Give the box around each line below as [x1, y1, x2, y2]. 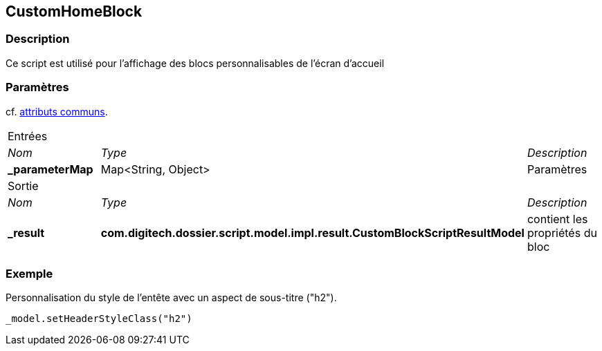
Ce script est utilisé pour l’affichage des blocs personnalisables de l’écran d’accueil [6, 57, 385, 69]
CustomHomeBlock [6, 3, 143, 20]
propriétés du [527, 225, 597, 240]
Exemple [6, 266, 53, 281]
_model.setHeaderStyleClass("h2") [6, 313, 192, 325]
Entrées [8, 129, 48, 143]
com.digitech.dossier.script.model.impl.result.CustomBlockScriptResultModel [100, 225, 525, 240]
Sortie [8, 178, 39, 193]
